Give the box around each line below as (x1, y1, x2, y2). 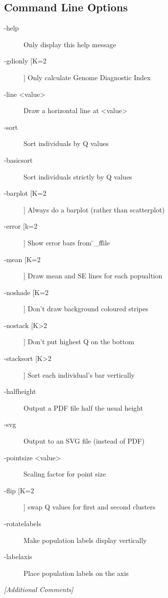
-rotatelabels (4, 518, 41, 529)
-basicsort (4, 154, 33, 165)
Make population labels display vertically (24, 535, 147, 545)
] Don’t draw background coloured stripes (24, 303, 148, 314)
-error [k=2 (4, 221, 38, 231)
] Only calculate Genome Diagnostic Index (24, 72, 151, 82)
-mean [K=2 (4, 254, 41, 264)
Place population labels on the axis (24, 568, 129, 578)
